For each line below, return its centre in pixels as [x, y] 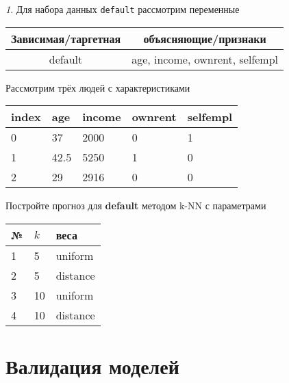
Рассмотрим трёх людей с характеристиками [98, 87]
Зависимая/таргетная [66, 38]
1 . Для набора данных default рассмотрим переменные [123, 9]
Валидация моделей [92, 366]
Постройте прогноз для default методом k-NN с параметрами [136, 206]
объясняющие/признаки [205, 38]
